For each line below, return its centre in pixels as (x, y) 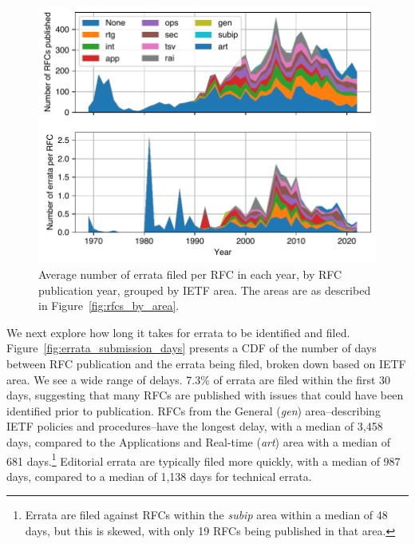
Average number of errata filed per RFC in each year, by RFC (190, 274)
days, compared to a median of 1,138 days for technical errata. (159, 476)
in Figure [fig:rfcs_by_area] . (109, 306)
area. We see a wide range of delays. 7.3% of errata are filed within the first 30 (199, 379)
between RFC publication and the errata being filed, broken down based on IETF (206, 364)
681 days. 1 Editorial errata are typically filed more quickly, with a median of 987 (204, 459)
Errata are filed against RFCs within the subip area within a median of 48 (206, 515)
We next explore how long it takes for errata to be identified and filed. (178, 332)
